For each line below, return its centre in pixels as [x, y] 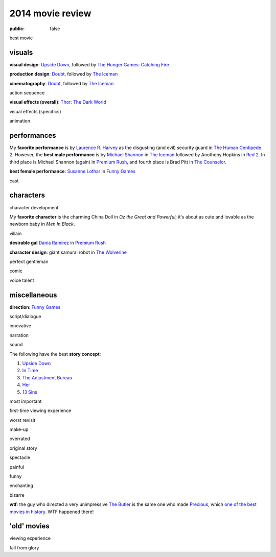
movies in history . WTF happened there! [52, 512]
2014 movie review [50, 13]
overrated [20, 439]
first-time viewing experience [40, 410]
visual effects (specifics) [35, 111]
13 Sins [30, 392]
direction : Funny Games [35, 307]
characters [27, 195]
